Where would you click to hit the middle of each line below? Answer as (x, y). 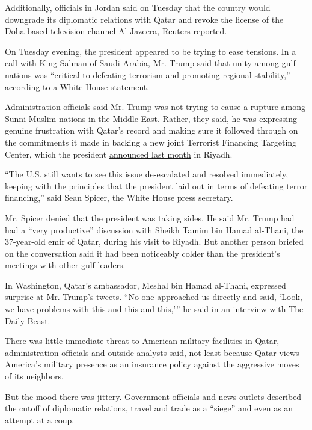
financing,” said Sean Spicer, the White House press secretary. (119, 198)
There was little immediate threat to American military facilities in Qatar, (142, 341)
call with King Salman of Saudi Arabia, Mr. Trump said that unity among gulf (150, 63)
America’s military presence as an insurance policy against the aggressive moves (152, 364)
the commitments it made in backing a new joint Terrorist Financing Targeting (151, 142)
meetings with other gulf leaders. (65, 265)
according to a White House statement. (77, 86)
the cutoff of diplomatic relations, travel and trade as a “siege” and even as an (149, 408)
